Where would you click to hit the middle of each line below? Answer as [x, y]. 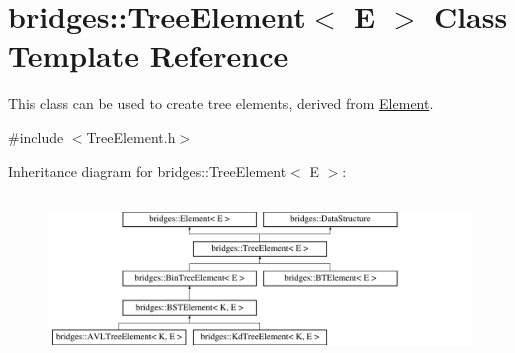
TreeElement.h [131, 136]
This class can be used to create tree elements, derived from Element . [221, 103]
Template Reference [148, 55]
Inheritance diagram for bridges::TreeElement [147, 170]
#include [36, 136]
